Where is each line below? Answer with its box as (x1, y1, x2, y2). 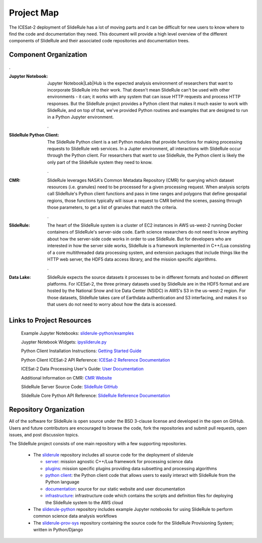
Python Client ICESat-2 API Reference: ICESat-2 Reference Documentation (21, 357, 170, 362)
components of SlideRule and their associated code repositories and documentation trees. (9, 38, 190, 44)
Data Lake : (9, 274, 31, 280)
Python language (45, 479, 80, 485)
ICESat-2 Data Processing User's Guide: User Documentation (21, 366, 144, 372)
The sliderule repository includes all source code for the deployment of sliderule (33, 452, 194, 457)
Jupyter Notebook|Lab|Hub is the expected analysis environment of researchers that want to (47, 80, 233, 86)
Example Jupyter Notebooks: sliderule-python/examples (21, 330, 134, 336)
